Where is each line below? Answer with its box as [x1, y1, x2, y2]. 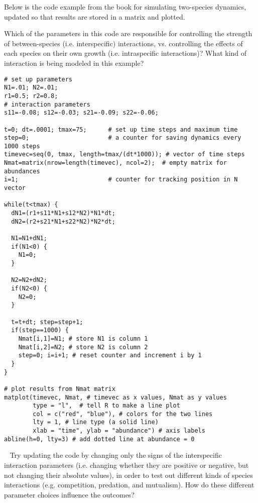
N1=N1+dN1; [11, 235, 47, 242]
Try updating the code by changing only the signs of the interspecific [10, 450, 222, 460]
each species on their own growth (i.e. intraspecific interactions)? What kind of [4, 48, 247, 58]
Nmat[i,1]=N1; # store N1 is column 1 [18, 335, 148, 342]
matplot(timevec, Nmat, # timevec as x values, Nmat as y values [4, 393, 227, 401]
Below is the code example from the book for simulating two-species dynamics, [4, 2, 246, 12]
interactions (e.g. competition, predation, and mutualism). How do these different [4, 479, 254, 490]
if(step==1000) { [11, 327, 69, 334]
